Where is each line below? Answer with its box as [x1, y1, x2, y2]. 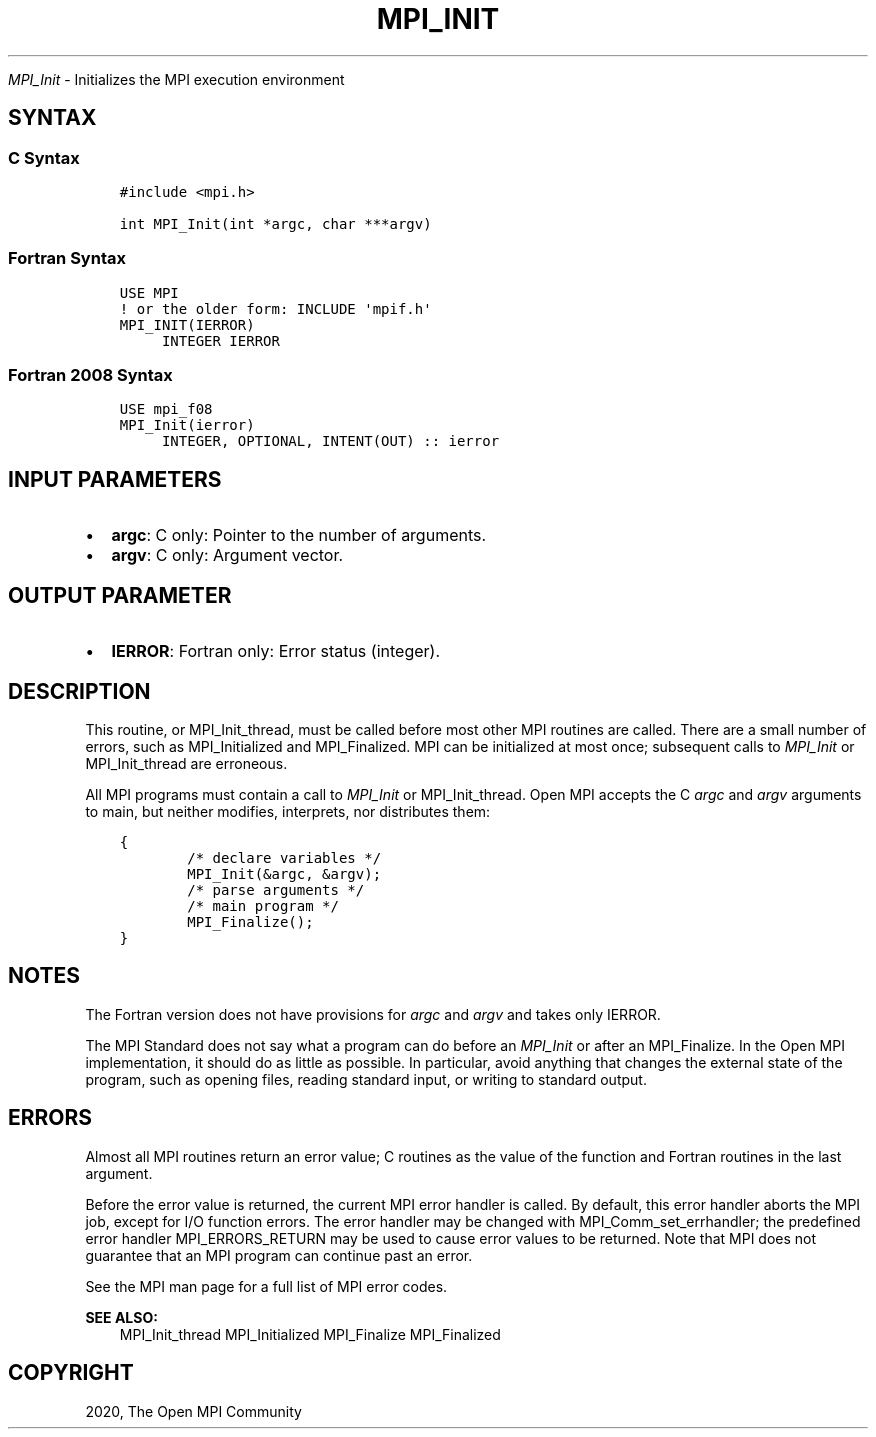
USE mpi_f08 [119, 401, 213, 418]
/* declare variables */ [187, 850, 382, 866]
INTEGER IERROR [161, 332, 280, 349]
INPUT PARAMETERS [8, 466, 222, 492]
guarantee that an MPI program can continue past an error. [85, 1246, 473, 1264]
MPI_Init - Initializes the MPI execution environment [8, 70, 345, 88]
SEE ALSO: [85, 1308, 158, 1326]
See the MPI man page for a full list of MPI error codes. [85, 1277, 448, 1295]
